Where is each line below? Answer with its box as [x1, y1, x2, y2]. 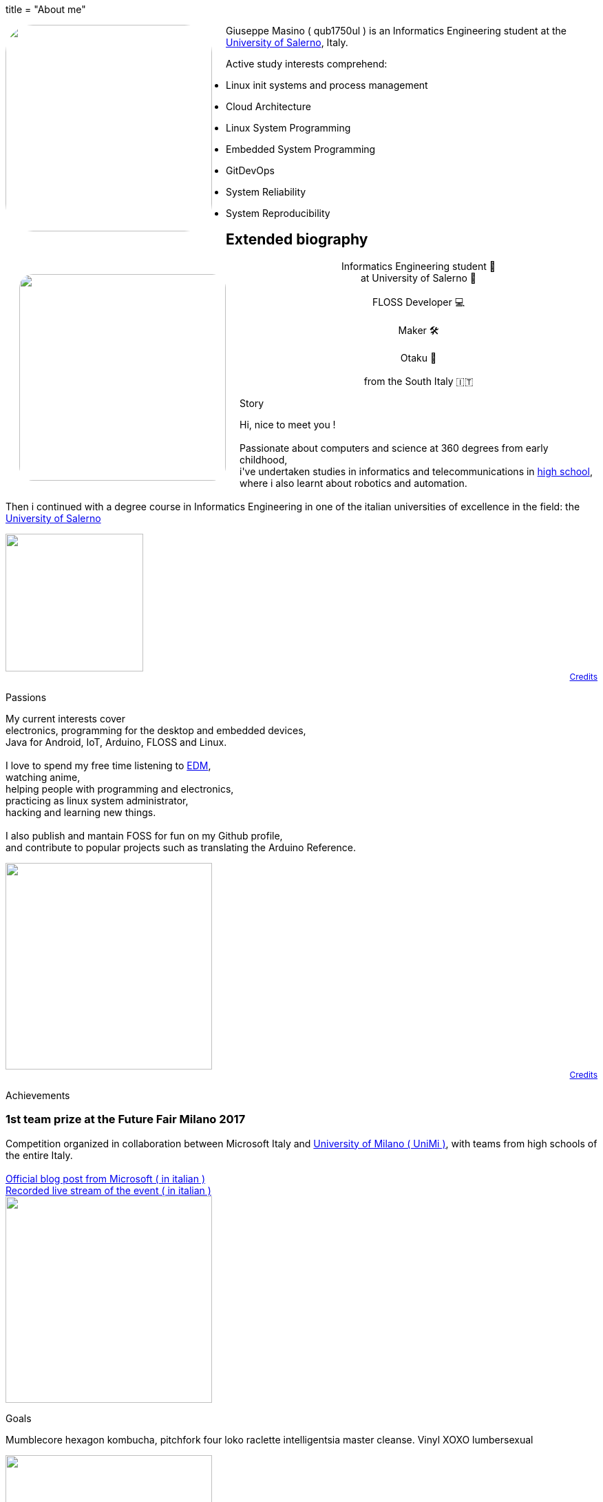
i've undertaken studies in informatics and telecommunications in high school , [240, 465, 593, 477]
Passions [6, 691, 47, 703]
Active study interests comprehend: [226, 58, 388, 70]
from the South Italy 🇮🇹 [363, 375, 474, 387]
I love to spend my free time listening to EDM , [6, 759, 211, 771]
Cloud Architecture [226, 101, 311, 112]
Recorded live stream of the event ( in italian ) [6, 1184, 211, 1196]
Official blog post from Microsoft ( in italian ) [6, 1172, 206, 1185]
